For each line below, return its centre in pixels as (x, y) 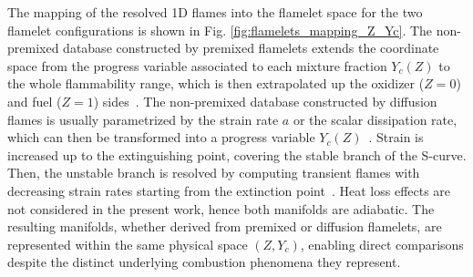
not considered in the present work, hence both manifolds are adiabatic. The (221, 208)
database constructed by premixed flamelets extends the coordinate (251, 48)
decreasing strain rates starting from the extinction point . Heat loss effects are (229, 190)
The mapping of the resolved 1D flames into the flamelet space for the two (215, 12)
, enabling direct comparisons (382, 244)
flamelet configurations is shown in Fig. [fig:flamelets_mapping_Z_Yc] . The (220, 30)
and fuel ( (35, 101)
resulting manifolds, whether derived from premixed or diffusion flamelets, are (225, 226)
